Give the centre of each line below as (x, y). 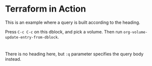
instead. (13, 59)
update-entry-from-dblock (31, 37)
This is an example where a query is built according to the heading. (73, 22)
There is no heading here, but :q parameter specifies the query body (74, 54)
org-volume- (135, 32)
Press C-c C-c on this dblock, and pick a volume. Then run (64, 32)
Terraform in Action (46, 9)
